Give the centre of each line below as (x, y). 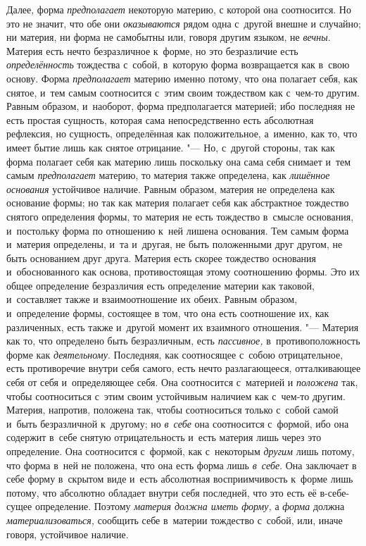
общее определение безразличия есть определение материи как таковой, (160, 285)
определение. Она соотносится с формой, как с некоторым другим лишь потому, (181, 451)
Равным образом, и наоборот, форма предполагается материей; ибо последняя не (181, 106)
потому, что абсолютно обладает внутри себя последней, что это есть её (162, 492)
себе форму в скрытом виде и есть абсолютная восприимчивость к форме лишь (180, 479)
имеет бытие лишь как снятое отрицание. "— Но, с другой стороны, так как (171, 147)
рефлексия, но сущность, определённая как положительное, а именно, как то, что (182, 134)
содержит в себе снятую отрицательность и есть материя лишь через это (164, 437)
